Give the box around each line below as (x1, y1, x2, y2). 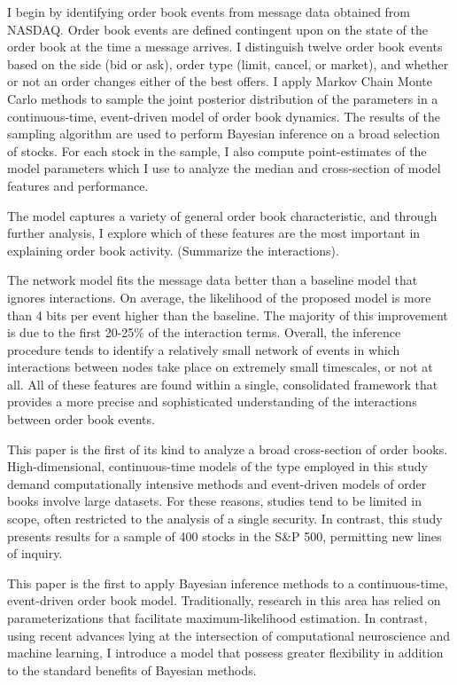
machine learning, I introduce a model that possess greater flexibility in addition (7, 643, 444, 662)
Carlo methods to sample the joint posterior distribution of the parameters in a (7, 89, 438, 107)
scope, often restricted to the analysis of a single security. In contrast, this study (7, 509, 443, 528)
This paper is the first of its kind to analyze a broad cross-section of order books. (7, 439, 448, 458)
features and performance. (7, 176, 149, 194)
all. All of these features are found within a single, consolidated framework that (7, 374, 438, 393)
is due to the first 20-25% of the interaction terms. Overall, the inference (7, 323, 401, 342)
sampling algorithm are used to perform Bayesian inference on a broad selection (7, 124, 440, 143)
